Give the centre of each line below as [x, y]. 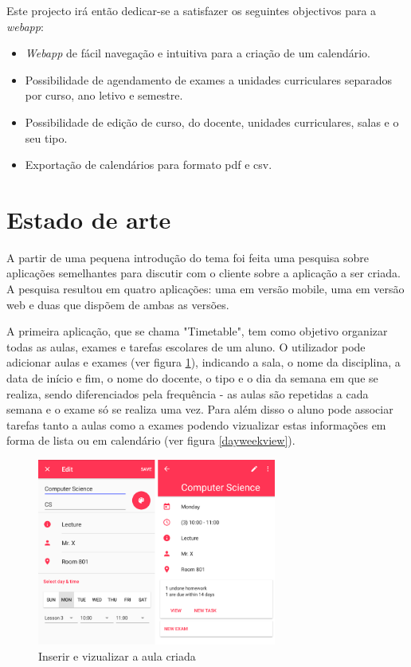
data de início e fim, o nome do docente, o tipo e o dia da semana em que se [192, 378]
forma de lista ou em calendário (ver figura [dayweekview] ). [151, 440]
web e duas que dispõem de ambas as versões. [118, 304]
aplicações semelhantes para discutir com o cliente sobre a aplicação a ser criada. [204, 273]
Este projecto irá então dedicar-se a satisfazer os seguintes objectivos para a [192, 10]
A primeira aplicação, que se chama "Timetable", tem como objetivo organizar [197, 331]
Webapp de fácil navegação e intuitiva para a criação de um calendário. [198, 53]
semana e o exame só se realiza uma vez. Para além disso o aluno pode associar [200, 409]
